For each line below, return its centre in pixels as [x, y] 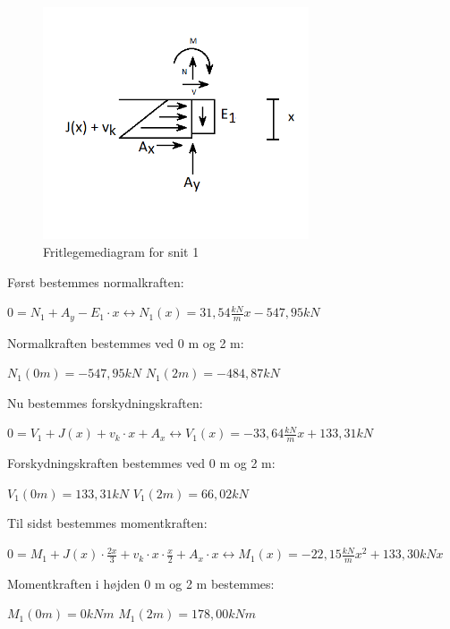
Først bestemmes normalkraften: [96, 281]
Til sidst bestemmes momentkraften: [107, 523]
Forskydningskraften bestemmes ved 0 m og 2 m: [141, 463]
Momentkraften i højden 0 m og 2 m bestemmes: [141, 583]
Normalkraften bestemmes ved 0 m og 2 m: [126, 342]
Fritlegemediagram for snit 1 [121, 252]
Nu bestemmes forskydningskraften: [105, 402]
